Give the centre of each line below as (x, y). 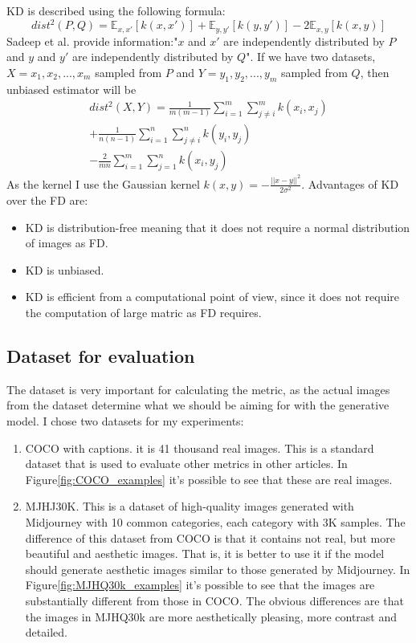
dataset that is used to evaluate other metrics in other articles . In (186, 464)
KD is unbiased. (65, 269)
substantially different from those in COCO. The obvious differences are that (214, 600)
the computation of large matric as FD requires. (143, 312)
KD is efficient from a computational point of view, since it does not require (212, 297)
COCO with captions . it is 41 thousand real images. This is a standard (200, 448)
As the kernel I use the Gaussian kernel (103, 183)
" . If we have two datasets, (311, 57)
